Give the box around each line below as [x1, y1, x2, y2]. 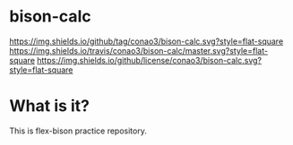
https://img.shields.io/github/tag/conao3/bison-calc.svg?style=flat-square [9, 36, 284, 47]
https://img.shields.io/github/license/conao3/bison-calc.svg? [37, 55, 263, 65]
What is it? [9, 96, 90, 116]
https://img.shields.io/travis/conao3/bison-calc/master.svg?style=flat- [9, 45, 269, 55]
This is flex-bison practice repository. [9, 125, 148, 136]
